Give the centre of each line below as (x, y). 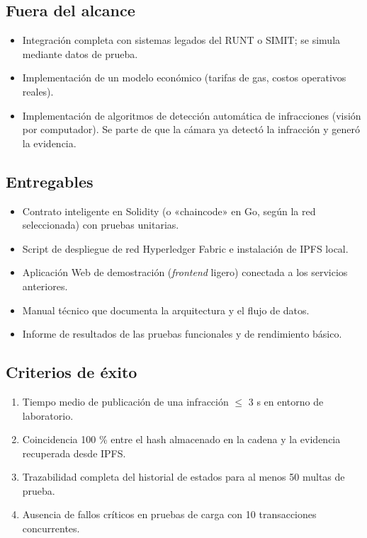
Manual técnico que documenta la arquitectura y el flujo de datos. (166, 310)
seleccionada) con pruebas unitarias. (101, 225)
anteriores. (45, 286)
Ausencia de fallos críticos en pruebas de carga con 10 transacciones (169, 514)
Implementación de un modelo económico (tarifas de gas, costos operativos (184, 78)
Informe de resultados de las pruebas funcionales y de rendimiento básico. (182, 334)
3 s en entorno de (286, 401)
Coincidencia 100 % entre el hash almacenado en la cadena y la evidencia (181, 439)
